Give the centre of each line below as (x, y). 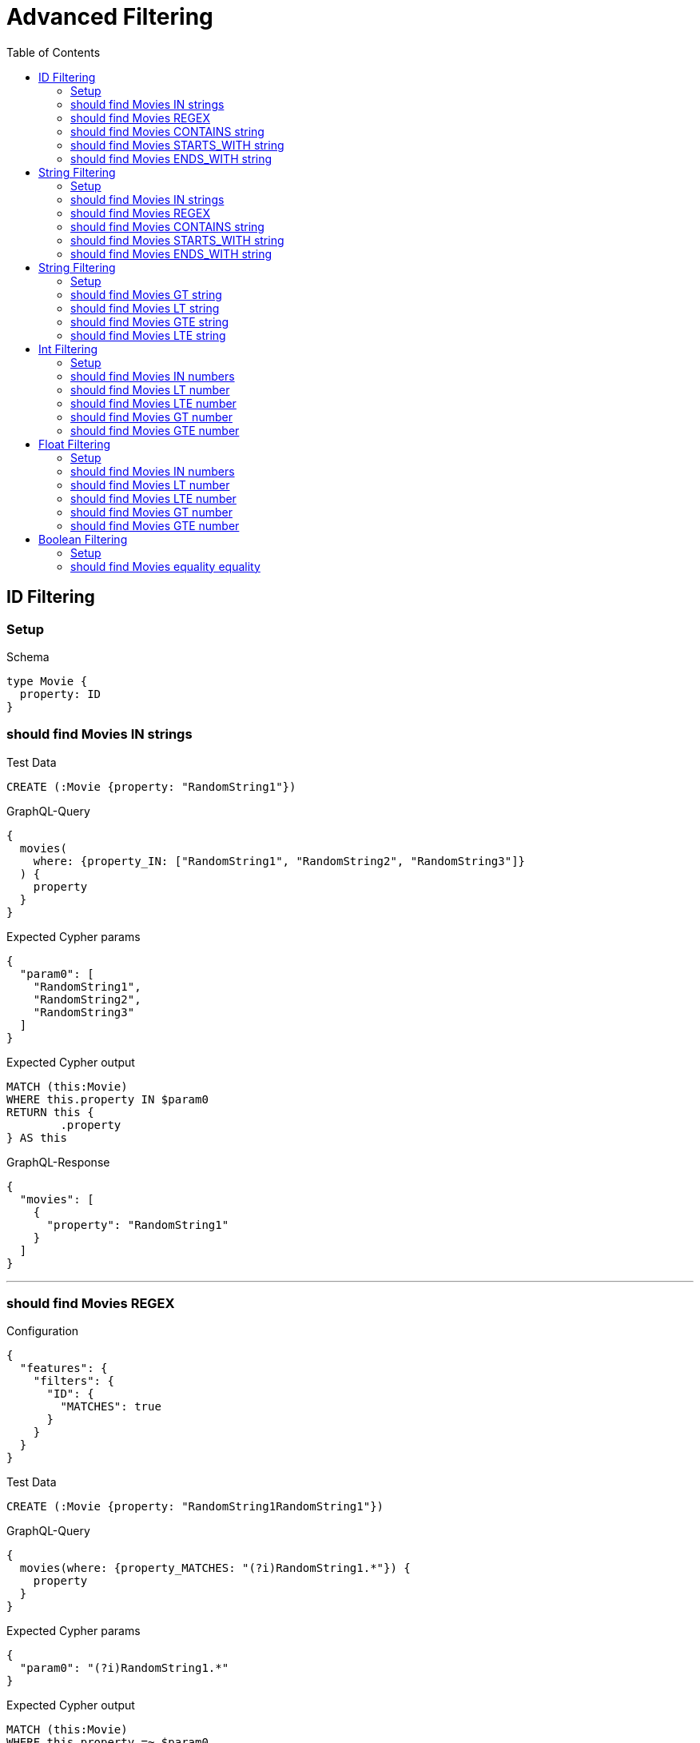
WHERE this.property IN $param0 (107, 1099)
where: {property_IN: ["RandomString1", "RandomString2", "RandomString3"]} (279, 861)
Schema (28, 656)
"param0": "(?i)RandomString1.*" (124, 1668)
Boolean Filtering (83, 539)
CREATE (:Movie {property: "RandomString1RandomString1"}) (195, 1507)
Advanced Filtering (110, 17)
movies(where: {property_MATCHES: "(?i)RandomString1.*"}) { (215, 1568)
